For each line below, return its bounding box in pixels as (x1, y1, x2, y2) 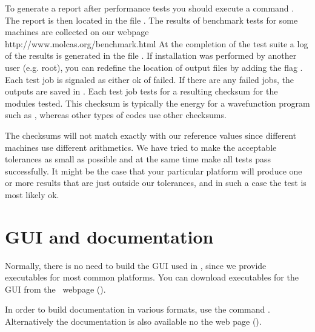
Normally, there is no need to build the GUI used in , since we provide (5, 259, 267, 271)
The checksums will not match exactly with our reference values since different (5, 128, 297, 141)
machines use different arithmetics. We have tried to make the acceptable (5, 141, 277, 153)
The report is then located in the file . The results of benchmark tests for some (5, 13, 298, 26)
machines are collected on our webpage (5, 25, 149, 38)
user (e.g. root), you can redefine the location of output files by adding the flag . (5, 61, 303, 73)
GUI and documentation (5, 224, 214, 248)
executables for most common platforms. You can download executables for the (5, 271, 299, 284)
